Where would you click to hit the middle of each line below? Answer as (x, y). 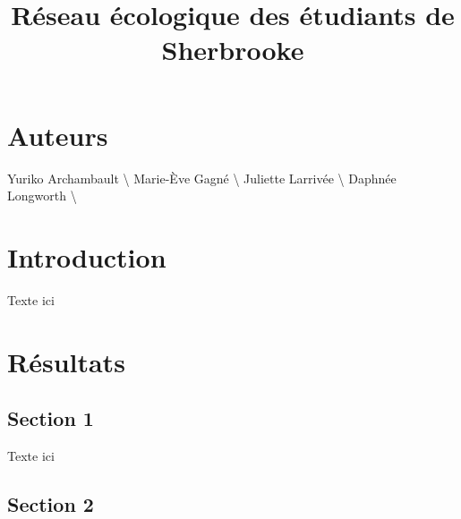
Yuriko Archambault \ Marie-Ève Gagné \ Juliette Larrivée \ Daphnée (202, 178)
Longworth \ (42, 196)
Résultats (66, 361)
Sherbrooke (233, 50)
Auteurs (58, 135)
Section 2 (51, 503)
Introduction (87, 256)
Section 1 (51, 418)
